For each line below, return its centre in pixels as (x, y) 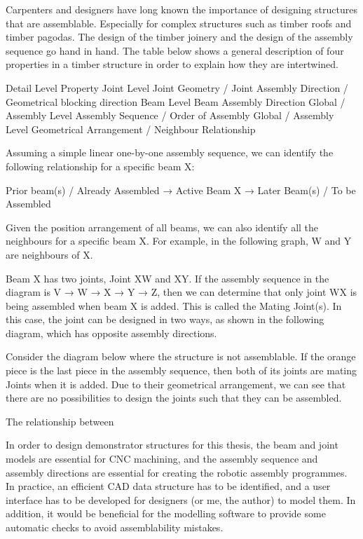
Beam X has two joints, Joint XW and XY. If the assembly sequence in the (167, 278)
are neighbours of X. (49, 254)
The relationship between (60, 421)
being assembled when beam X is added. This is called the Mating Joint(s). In (174, 305)
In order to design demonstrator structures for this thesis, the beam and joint (172, 445)
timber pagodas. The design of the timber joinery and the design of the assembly (179, 37)
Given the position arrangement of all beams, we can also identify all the (162, 227)
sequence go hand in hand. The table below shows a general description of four (175, 50)
